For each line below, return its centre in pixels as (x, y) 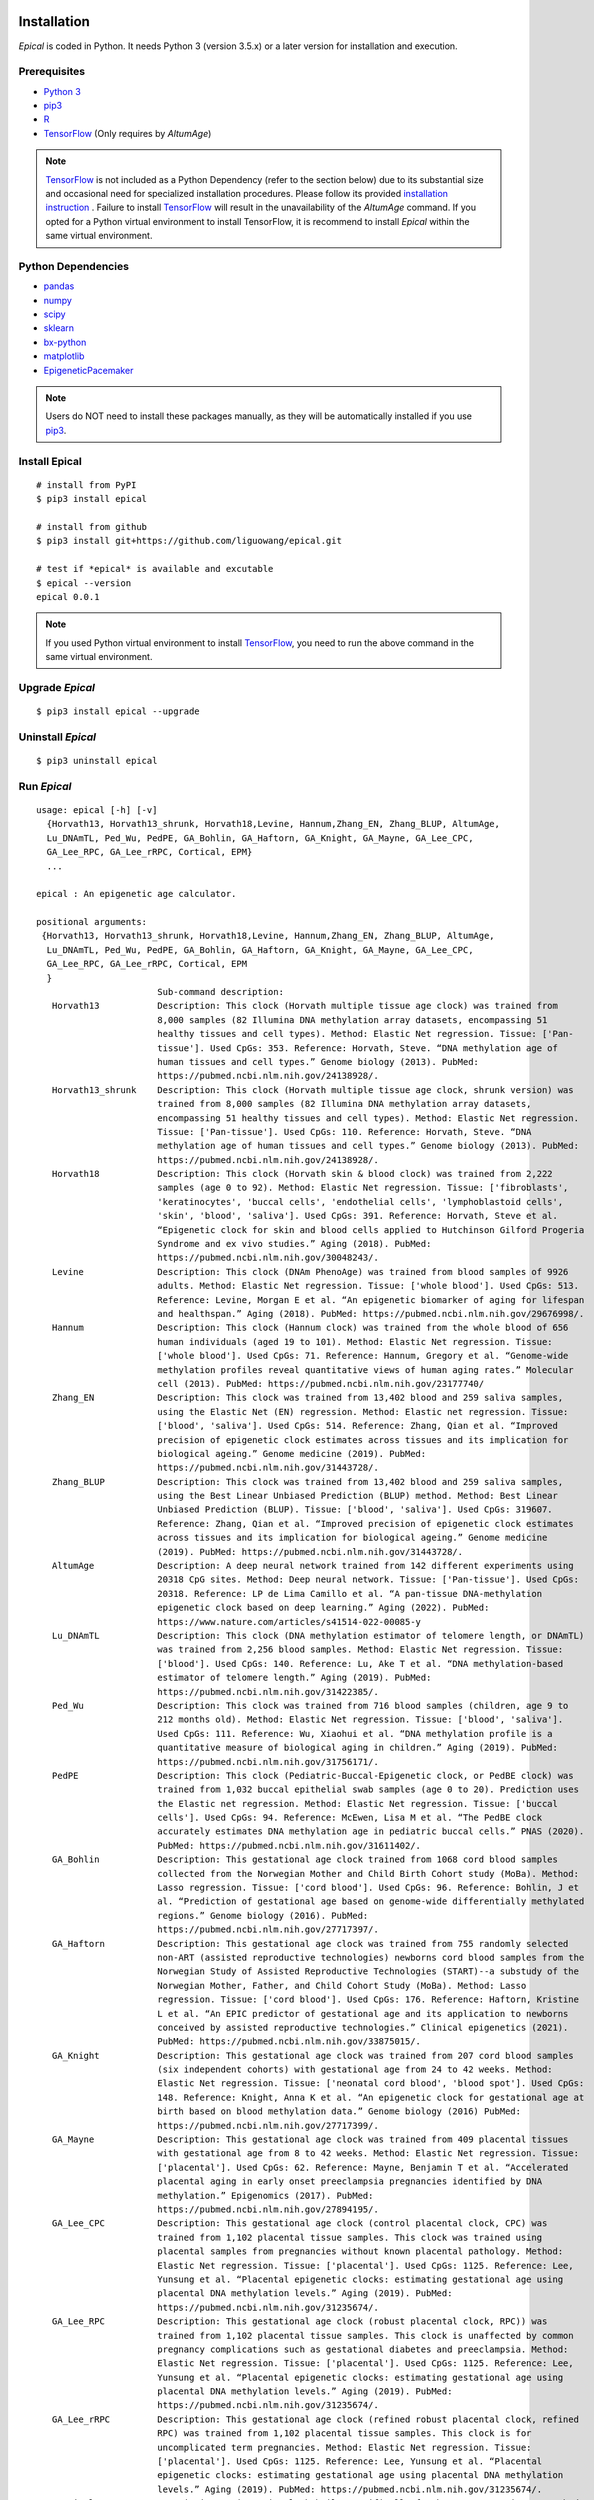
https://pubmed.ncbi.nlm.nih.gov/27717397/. (267, 1929)
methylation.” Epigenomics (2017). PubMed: (265, 2195)
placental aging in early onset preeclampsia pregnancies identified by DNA (349, 2181)
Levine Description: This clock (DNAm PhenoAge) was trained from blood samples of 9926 (310, 1271)
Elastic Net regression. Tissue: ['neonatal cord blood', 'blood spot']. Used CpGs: (370, 2083)
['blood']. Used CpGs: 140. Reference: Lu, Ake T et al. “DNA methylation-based (360, 1663)
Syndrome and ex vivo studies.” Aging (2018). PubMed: (294, 1244)
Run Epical (45, 786)
